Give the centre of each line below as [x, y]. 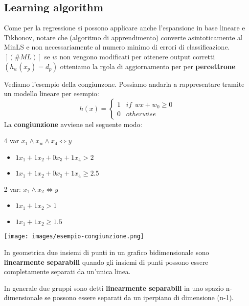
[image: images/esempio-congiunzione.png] [74, 237]
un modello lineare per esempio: [52, 93]
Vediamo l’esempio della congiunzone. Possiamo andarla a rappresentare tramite [124, 84]
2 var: [12, 189]
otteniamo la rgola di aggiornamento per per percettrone [148, 66]
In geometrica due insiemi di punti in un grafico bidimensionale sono [107, 252]
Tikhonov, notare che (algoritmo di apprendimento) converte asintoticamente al [123, 37]
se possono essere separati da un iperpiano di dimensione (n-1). [139, 297]
